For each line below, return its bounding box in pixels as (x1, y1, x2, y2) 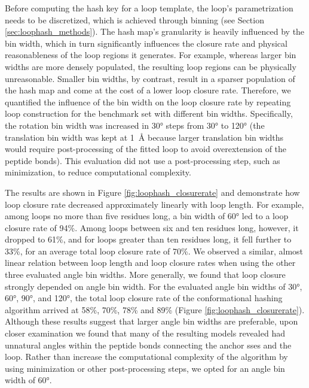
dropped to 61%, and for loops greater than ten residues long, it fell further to (5, 233, 292, 245)
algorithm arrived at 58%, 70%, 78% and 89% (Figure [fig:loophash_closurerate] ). (5, 303, 305, 316)
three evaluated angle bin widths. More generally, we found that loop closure (5, 268, 286, 281)
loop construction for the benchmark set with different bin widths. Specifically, (5, 107, 293, 120)
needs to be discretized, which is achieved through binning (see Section (5, 13, 264, 26)
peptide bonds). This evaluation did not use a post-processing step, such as (5, 154, 280, 166)
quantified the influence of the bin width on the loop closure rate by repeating (5, 95, 291, 108)
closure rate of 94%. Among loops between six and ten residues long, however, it (5, 221, 299, 234)
